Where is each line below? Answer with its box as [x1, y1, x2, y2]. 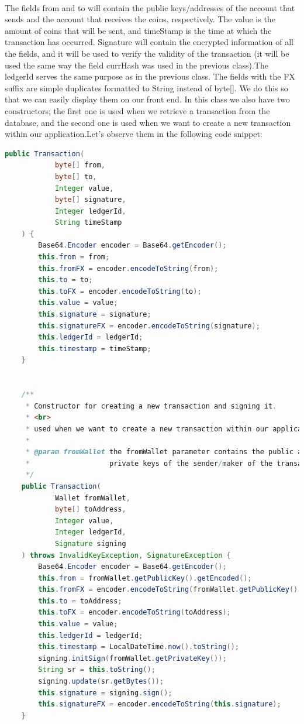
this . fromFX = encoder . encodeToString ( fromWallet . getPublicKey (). [38, 585, 302, 594]
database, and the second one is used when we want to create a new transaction [5, 116, 291, 128]
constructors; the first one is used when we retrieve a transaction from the [5, 104, 270, 116]
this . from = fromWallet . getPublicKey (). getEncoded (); [38, 574, 252, 582]
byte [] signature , [54, 195, 126, 204]
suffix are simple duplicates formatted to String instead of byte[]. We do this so [5, 81, 288, 94]
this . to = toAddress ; [38, 596, 122, 605]
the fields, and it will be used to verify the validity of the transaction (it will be [5, 47, 289, 59]
